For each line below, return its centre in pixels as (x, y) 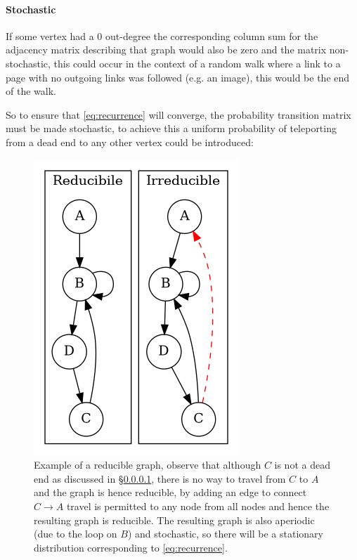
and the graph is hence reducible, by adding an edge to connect (170, 492)
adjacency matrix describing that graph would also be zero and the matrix (166, 50)
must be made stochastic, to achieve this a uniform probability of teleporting (171, 128)
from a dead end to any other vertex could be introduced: (130, 142)
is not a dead (302, 465)
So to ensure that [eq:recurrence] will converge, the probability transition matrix (178, 114)
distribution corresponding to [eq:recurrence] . (131, 547)
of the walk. (31, 91)
